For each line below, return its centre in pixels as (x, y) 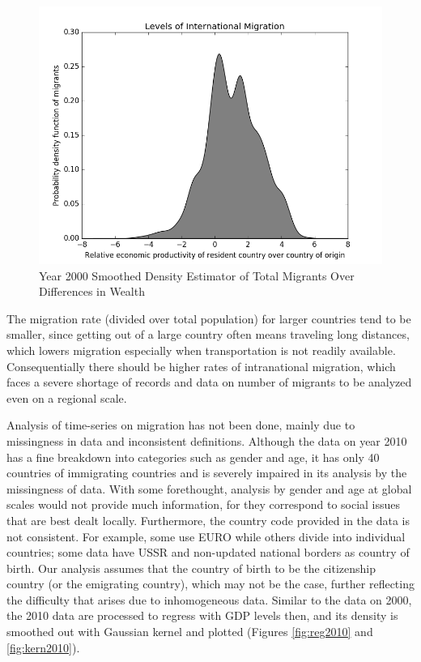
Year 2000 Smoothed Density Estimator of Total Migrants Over (197, 275)
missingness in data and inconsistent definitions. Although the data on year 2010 (207, 440)
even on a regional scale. (67, 397)
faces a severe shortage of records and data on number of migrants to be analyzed (209, 382)
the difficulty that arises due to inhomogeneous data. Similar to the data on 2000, (209, 599)
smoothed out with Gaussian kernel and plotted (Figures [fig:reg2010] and (190, 632)
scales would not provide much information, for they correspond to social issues (204, 504)
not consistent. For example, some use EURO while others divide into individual (206, 536)
